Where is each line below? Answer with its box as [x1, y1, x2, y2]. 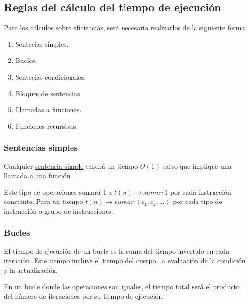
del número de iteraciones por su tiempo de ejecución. [4, 291, 164, 301]
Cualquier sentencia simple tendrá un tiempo [4, 161, 138, 171]
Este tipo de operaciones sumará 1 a [4, 186, 112, 197]
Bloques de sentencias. [15, 88, 82, 98]
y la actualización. [4, 264, 58, 275]
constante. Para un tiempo [4, 196, 83, 206]
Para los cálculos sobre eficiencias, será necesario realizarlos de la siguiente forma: [4, 22, 247, 33]
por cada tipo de [173, 196, 222, 206]
